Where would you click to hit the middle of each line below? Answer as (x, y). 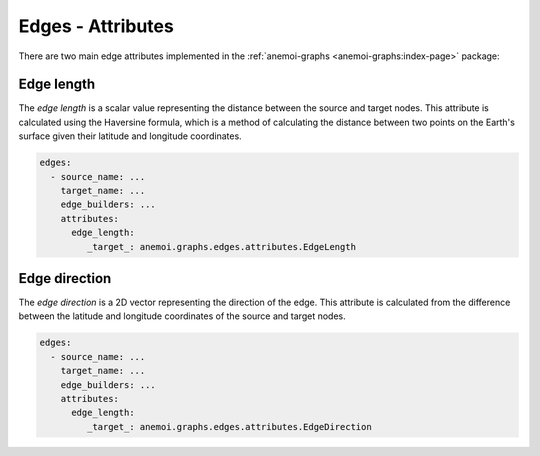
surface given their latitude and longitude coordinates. (130, 136)
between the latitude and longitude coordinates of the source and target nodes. (182, 316)
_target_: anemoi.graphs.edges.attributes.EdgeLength (221, 246)
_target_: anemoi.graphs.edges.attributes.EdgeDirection (229, 426)
